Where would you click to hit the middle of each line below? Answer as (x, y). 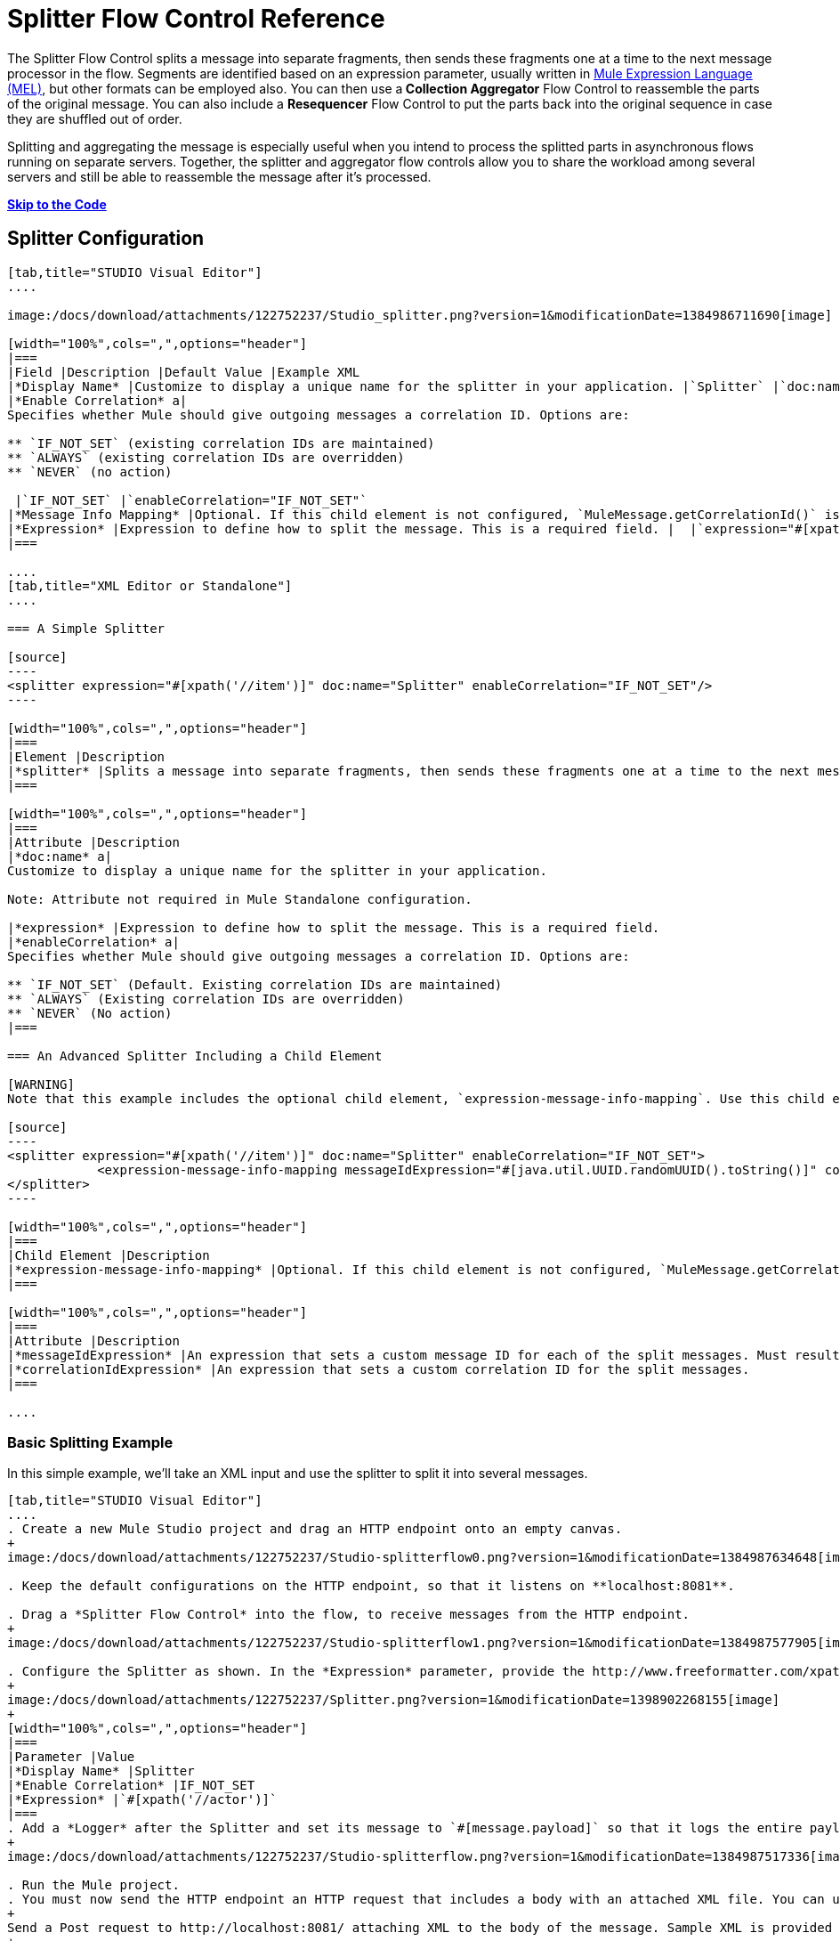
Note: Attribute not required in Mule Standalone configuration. (240, 899)
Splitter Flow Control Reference (196, 19)
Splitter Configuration (106, 239)
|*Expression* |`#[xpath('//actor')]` (142, 1800)
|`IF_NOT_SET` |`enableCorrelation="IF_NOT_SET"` (191, 500)
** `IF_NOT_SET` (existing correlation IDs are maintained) (221, 443)
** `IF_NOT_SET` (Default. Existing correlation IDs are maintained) (255, 984)
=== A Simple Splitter (86, 628)
